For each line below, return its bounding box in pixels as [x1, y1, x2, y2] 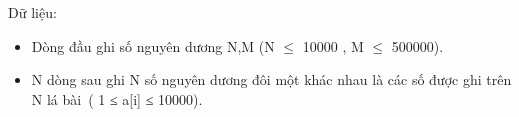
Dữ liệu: [8, 2, 57, 22]
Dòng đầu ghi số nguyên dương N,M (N [31, 35, 275, 56]
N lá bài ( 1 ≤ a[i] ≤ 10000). [31, 88, 203, 109]
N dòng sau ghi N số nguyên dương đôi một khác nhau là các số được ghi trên [31, 69, 512, 90]
